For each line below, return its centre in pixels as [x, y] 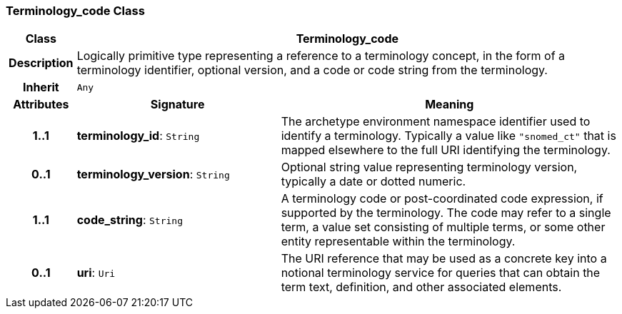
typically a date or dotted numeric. [373, 182]
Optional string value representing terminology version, [429, 167]
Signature [177, 105]
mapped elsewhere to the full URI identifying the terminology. [446, 150]
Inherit [41, 87]
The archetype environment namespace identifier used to [436, 122]
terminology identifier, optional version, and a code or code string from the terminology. [312, 70]
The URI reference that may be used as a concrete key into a [444, 259]
